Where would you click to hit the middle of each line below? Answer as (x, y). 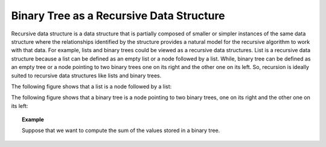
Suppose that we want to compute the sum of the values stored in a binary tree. (121, 130)
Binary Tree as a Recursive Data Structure (118, 16)
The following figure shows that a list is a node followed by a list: (91, 86)
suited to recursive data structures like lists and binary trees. (86, 76)
